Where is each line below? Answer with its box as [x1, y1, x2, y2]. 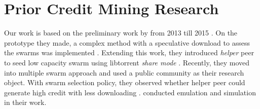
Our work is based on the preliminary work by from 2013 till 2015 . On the [4, 27, 238, 38]
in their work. [4, 97, 47, 107]
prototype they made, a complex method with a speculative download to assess [4, 37, 250, 48]
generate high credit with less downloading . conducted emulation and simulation [4, 87, 256, 97]
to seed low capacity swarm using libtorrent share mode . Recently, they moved [4, 57, 250, 67]
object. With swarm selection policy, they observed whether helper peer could [4, 77, 245, 88]
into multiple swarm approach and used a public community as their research [4, 67, 244, 78]
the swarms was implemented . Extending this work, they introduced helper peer [4, 47, 254, 58]
